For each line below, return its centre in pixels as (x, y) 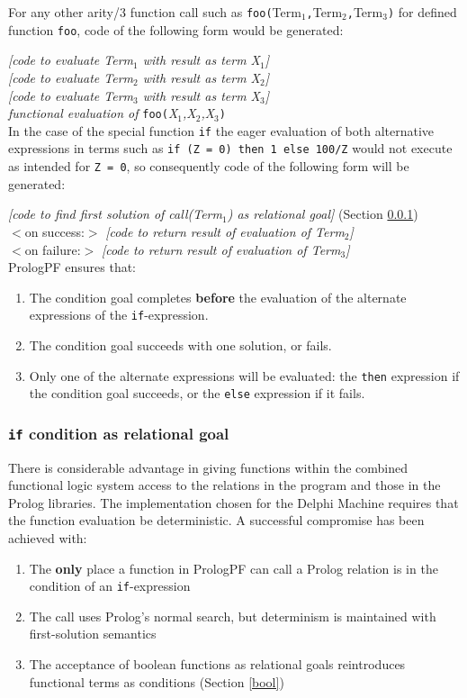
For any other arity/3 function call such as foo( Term (155, 12)
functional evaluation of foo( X (93, 113)
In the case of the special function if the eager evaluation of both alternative (221, 130)
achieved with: (48, 538)
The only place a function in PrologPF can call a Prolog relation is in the (233, 568)
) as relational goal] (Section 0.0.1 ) (323, 214)
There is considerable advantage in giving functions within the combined (208, 467)
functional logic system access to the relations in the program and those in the (225, 485)
